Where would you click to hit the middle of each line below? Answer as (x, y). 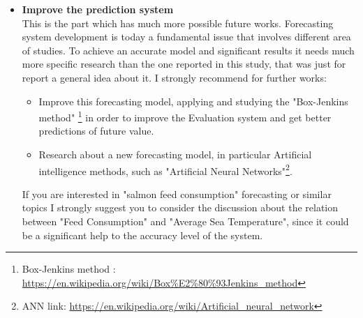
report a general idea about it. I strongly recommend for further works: (174, 77)
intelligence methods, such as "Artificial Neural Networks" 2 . (165, 169)
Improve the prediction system (98, 9)
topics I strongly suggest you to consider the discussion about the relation (180, 207)
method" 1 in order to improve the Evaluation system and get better (185, 116)
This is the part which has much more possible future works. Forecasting (178, 23)
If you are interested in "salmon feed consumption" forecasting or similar (177, 194)
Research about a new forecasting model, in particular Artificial (175, 154)
